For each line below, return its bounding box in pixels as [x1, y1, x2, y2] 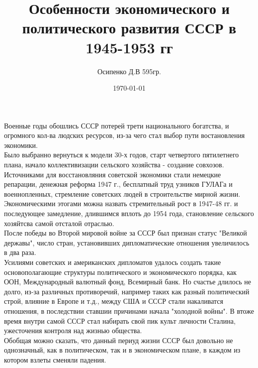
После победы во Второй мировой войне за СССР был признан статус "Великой [4, 228, 247, 238]
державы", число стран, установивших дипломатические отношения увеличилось [4, 237, 250, 247]
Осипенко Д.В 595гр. [97, 66, 161, 76]
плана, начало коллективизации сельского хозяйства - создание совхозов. [4, 159, 224, 170]
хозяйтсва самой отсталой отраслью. [4, 218, 114, 228]
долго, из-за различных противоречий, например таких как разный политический [4, 286, 250, 296]
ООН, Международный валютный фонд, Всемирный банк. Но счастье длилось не [4, 276, 252, 287]
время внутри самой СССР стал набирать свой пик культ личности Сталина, [4, 315, 236, 326]
